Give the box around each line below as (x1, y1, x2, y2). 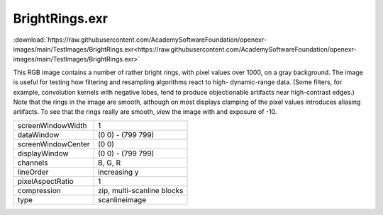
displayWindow (17, 149, 69, 158)
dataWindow (17, 129, 60, 139)
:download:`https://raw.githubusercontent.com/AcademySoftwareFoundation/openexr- (13, 35, 267, 44)
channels (17, 158, 48, 168)
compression (17, 185, 62, 195)
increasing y (98, 167, 139, 177)
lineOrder (17, 167, 49, 177)
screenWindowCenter (17, 139, 90, 149)
